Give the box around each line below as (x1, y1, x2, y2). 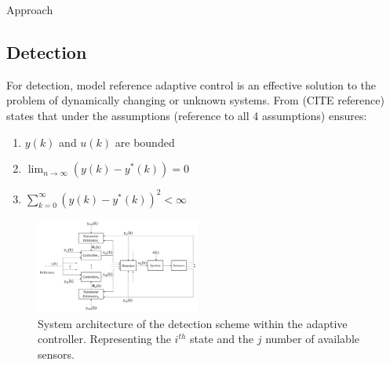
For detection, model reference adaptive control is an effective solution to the (6, 76, 377, 93)
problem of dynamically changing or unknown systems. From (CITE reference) (6, 92, 385, 108)
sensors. (38, 345, 75, 362)
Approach (6, 2, 53, 17)
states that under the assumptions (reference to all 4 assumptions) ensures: (6, 107, 367, 123)
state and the (190, 330, 254, 347)
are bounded (115, 133, 175, 150)
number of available (265, 330, 360, 347)
